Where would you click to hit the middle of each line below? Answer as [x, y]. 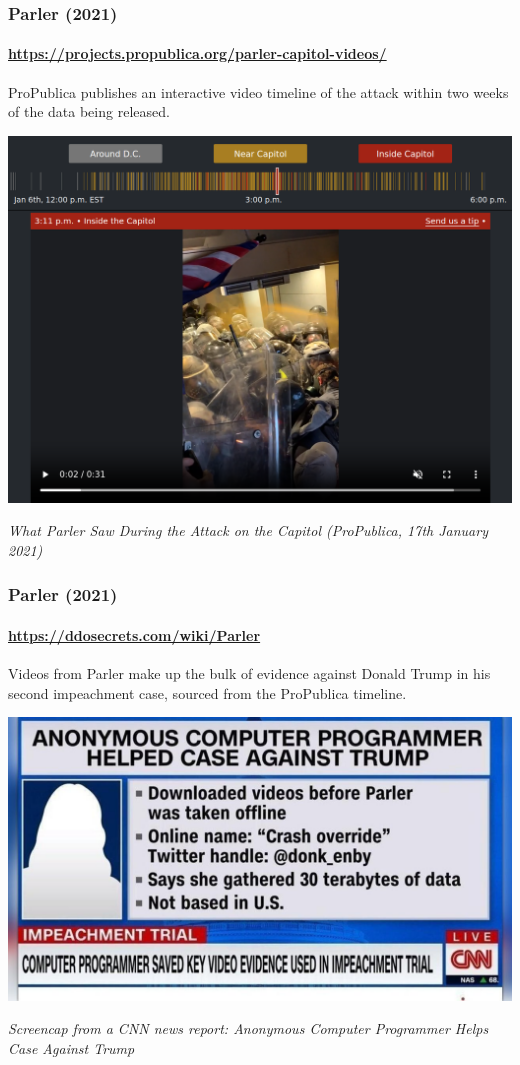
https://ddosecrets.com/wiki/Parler [134, 634]
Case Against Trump [71, 1047]
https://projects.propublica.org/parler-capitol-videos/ [197, 53]
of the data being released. [89, 111]
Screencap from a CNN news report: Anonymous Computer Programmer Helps [248, 1028]
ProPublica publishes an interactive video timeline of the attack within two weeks [258, 91]
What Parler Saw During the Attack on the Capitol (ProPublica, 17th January [248, 530]
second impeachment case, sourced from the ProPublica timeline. [207, 692]
